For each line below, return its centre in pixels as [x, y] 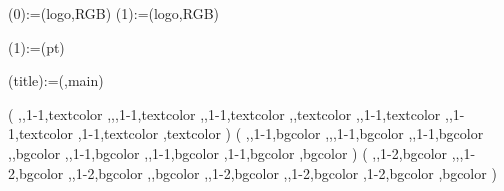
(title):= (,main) [56, 80]
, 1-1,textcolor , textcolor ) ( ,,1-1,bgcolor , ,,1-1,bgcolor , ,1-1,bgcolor [280, 133]
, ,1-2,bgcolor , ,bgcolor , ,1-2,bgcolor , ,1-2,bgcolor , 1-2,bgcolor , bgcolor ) [282, 172]
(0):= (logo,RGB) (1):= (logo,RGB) [114, 13]
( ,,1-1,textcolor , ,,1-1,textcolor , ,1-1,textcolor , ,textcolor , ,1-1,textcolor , [228, 113]
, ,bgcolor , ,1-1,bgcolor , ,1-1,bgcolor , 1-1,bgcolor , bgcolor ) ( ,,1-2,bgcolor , [232, 152]
